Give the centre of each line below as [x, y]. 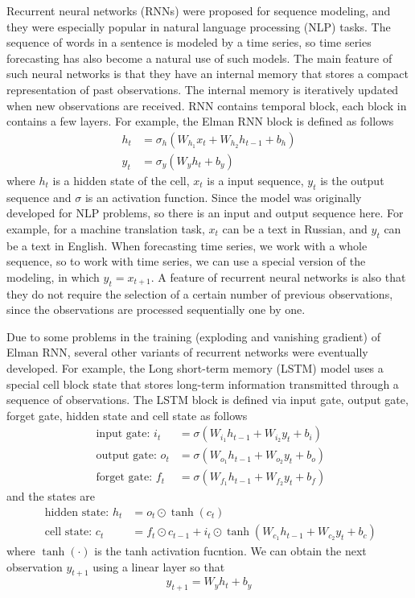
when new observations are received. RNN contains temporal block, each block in [207, 105]
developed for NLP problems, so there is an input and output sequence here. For [205, 213]
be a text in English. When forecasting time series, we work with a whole [187, 245]
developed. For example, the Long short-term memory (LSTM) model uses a [195, 367]
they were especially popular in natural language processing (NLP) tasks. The [199, 26]
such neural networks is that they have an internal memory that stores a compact [207, 74]
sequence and [39, 197]
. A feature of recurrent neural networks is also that [278, 276]
